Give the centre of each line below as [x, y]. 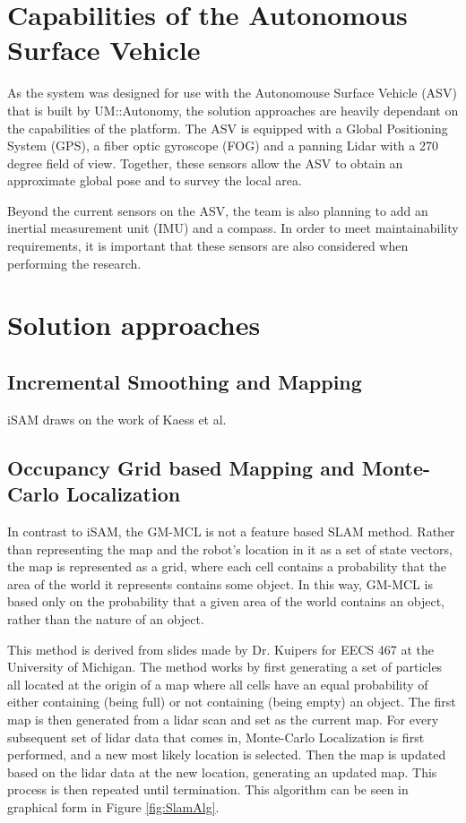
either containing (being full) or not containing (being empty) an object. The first [232, 702]
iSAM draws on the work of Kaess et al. [117, 419]
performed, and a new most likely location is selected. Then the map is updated [227, 754]
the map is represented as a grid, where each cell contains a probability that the [227, 566]
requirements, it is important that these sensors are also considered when [208, 246]
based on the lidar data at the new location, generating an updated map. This [222, 772]
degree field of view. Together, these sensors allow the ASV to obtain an [205, 163]
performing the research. [74, 263]
